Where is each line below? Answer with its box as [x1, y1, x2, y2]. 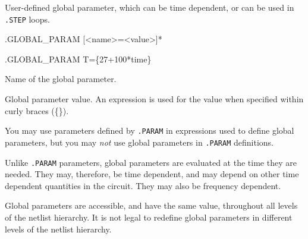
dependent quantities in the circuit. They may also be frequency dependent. [5, 179, 281, 191]
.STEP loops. [5, 12, 50, 25]
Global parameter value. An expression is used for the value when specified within [5, 93, 304, 105]
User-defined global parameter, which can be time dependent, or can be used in [5, 1, 294, 13]
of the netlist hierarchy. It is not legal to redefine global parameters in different [5, 210, 293, 223]
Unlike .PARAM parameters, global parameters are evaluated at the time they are [5, 156, 297, 168]
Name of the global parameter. [5, 73, 117, 85]
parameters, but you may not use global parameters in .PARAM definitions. [5, 136, 274, 148]
